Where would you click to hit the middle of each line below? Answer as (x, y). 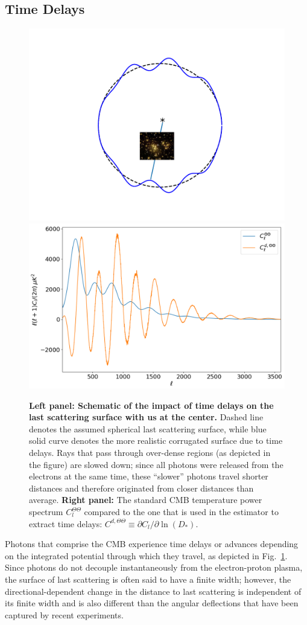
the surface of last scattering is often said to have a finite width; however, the (148, 579)
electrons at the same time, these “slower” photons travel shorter (149, 476)
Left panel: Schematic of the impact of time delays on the (151, 405)
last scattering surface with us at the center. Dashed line (146, 417)
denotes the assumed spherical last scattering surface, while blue (148, 428)
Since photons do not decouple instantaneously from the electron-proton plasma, (154, 567)
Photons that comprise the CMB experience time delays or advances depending (152, 544)
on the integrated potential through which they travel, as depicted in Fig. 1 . (146, 555)
